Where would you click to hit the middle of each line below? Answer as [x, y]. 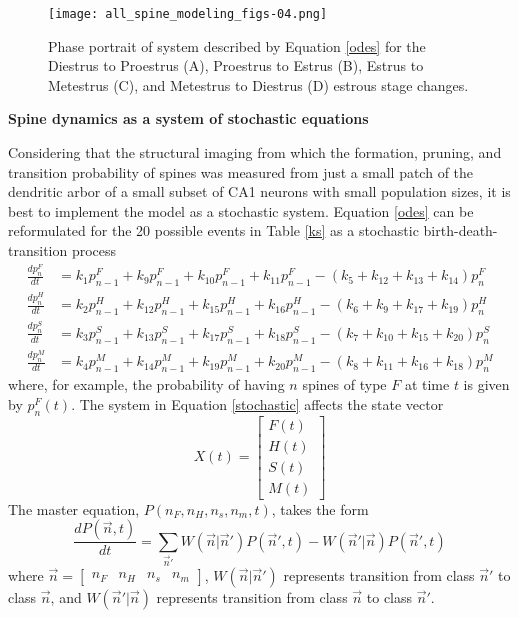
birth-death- [460, 230]
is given [486, 384]
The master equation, [74, 508]
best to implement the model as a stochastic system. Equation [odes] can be [241, 210]
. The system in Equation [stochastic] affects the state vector [257, 403]
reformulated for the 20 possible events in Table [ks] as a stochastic [213, 230]
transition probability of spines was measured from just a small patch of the [241, 171]
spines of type [344, 384]
